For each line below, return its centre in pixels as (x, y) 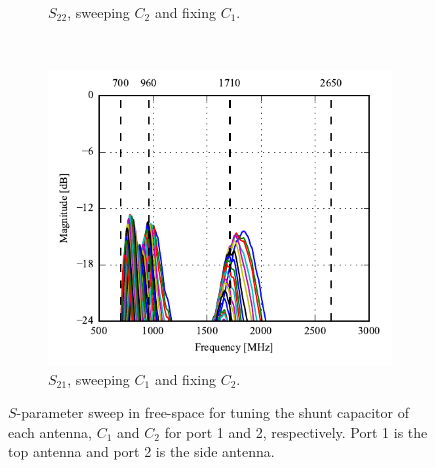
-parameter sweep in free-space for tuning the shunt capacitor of (212, 412)
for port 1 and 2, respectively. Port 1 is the (296, 431)
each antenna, (50, 431)
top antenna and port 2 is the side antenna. (141, 451)
